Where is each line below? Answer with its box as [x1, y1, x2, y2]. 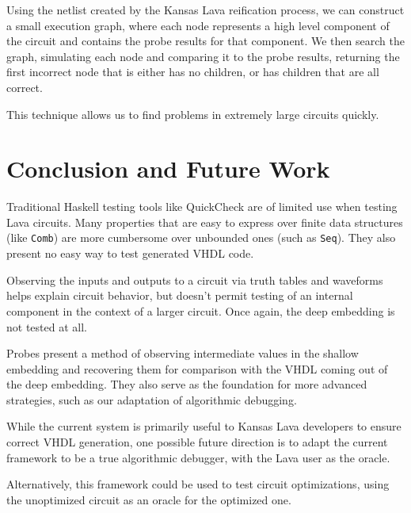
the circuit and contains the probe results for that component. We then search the [6, 33, 405, 49]
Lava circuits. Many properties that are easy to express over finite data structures [6, 213, 403, 230]
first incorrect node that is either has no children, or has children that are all [6, 63, 379, 80]
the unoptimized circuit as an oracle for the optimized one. [6, 491, 291, 507]
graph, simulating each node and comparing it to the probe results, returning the [6, 48, 400, 64]
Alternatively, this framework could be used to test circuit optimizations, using [6, 476, 390, 492]
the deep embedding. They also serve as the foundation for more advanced [6, 376, 367, 392]
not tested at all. [6, 318, 87, 335]
